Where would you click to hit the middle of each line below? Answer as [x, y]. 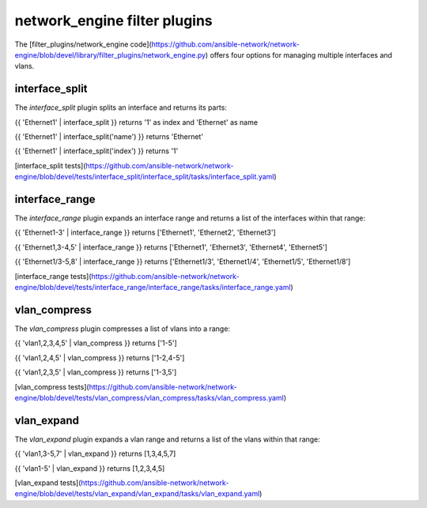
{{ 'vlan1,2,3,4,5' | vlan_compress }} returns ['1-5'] [96, 343]
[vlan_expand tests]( [48, 483]
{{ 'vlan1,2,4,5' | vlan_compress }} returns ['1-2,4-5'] [100, 357]
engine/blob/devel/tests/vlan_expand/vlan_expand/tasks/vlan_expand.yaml [137, 494]
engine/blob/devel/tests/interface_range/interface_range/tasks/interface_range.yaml [153, 288]
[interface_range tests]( [53, 276]
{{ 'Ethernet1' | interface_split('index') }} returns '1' [96, 151]
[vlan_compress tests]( [52, 386]
